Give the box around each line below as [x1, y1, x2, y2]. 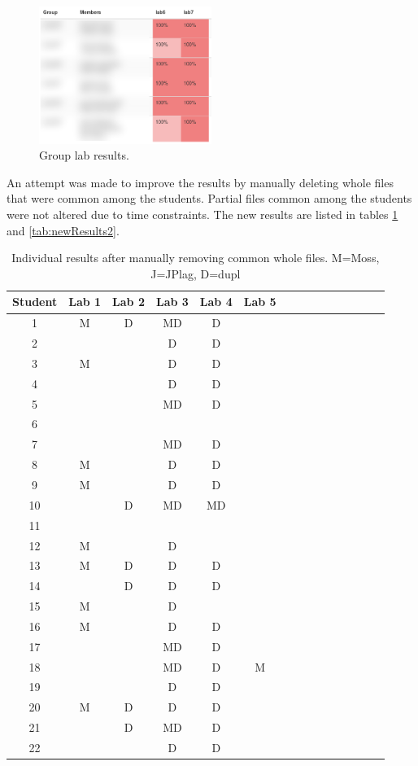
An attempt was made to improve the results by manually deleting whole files [7, 173, 394, 190]
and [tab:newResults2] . [7, 221, 120, 239]
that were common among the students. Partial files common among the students [7, 190, 412, 207]
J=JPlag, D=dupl [150, 265, 241, 282]
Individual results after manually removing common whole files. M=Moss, [11, 249, 380, 266]
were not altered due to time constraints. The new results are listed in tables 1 [7, 206, 398, 223]
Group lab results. [39, 147, 129, 164]
